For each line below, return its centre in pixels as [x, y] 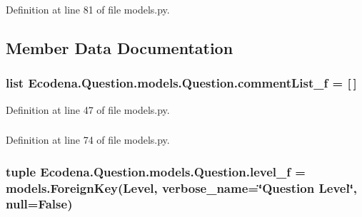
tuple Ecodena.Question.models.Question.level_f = [156, 171]
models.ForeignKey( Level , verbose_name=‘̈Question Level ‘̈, [182, 187]
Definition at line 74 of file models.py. [88, 140]
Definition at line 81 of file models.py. [88, 9]
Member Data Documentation [120, 47]
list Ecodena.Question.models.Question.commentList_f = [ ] [181, 83]
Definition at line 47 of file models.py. [88, 109]
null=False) [39, 204]
